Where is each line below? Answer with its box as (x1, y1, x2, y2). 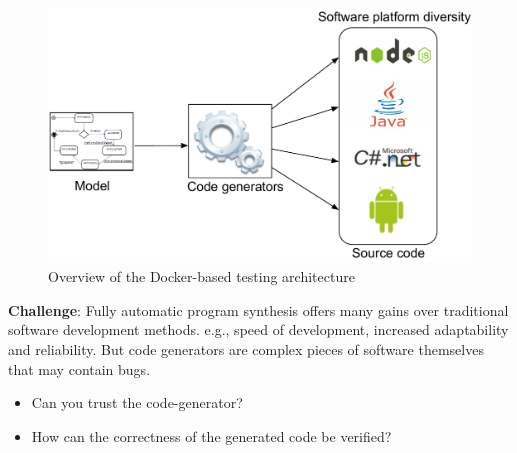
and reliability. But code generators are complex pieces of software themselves (8, 339, 484, 360)
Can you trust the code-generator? (31, 392, 243, 413)
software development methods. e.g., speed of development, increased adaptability (8, 319, 509, 340)
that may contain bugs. (8, 358, 151, 379)
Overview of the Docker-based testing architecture (48, 266, 355, 287)
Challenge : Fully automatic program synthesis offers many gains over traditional (8, 299, 509, 320)
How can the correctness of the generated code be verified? (31, 425, 392, 446)
